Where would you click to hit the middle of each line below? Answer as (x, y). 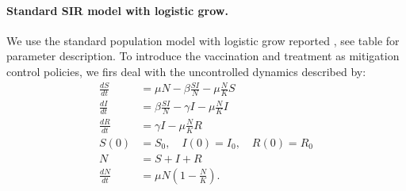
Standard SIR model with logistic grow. (117, 10)
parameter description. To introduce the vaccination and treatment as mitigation (203, 56)
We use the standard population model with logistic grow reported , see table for (203, 40)
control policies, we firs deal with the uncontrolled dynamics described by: (186, 71)
